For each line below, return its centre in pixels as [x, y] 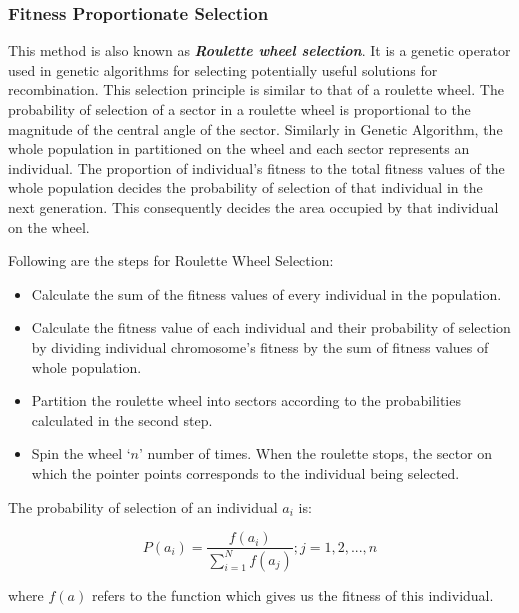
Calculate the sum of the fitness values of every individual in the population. [266, 293]
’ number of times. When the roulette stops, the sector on [316, 453]
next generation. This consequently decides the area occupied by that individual [253, 206]
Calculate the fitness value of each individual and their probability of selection [271, 327]
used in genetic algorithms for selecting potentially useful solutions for [223, 69]
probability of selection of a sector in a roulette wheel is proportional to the [239, 109]
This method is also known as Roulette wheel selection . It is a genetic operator [259, 50]
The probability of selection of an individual [143, 506]
